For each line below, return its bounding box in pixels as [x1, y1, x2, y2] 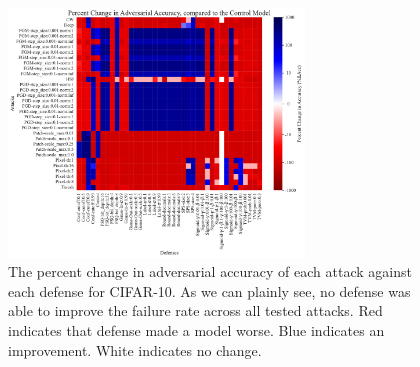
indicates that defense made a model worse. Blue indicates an [8, 319, 385, 340]
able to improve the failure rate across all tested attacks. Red [8, 300, 383, 321]
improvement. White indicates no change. [8, 339, 262, 360]
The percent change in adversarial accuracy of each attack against [8, 261, 412, 282]
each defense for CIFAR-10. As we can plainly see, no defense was [8, 280, 411, 301]
